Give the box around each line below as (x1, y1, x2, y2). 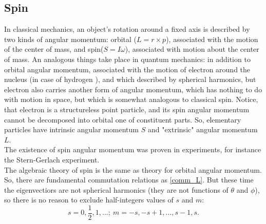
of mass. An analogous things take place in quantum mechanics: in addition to (4, 53, 251, 64)
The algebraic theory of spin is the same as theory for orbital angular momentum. (4, 164, 262, 175)
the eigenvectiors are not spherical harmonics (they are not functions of (4, 184, 229, 195)
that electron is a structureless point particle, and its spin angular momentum (4, 104, 250, 114)
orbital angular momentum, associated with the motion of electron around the (4, 64, 251, 74)
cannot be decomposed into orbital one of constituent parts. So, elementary (4, 114, 241, 125)
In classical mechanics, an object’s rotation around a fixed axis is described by (4, 24, 250, 34)
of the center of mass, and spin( (4, 44, 104, 54)
